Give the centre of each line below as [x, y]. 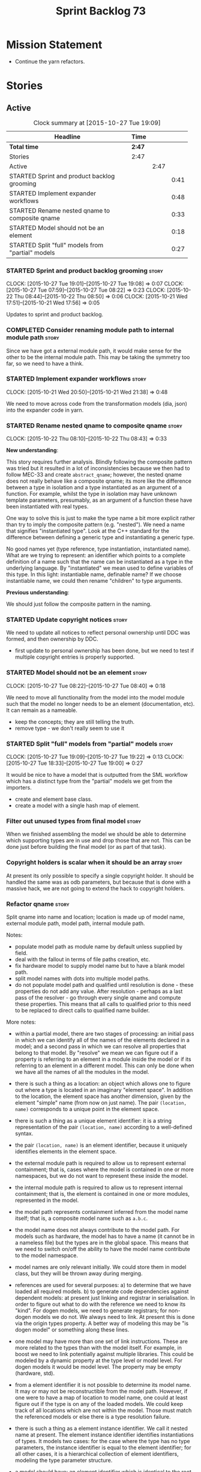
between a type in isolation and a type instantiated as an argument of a [94, 487]
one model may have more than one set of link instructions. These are [101, 1341]
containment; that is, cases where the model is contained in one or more [104, 1169]
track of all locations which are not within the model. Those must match [103, 1410]
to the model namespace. [46, 1255]
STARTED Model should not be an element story [77, 672]
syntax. [24, 1133]
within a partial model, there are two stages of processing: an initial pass [104, 1033]
